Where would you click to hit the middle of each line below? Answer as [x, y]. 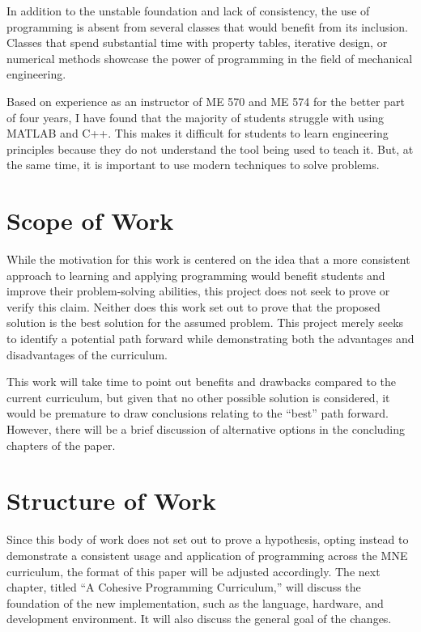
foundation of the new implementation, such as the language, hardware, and [195, 602]
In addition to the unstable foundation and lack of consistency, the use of [188, 11]
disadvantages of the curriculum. [87, 354]
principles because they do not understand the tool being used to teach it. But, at [210, 148]
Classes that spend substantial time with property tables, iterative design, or [197, 42]
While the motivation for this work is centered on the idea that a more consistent [208, 259]
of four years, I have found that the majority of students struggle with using [196, 117]
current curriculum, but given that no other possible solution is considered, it [198, 397]
